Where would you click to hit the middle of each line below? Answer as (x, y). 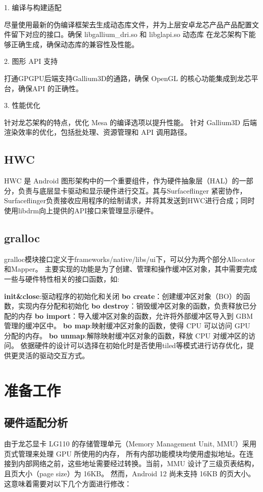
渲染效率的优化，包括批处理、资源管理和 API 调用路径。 (98, 132)
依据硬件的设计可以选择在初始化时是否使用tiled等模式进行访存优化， (134, 345)
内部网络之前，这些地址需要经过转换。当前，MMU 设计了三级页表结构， (138, 463)
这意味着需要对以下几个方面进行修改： (68, 483)
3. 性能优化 (22, 105)
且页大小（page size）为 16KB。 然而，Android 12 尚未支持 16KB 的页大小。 (130, 474)
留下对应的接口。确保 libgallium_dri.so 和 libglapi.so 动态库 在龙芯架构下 (130, 34)
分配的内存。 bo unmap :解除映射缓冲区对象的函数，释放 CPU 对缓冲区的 (126, 335)
